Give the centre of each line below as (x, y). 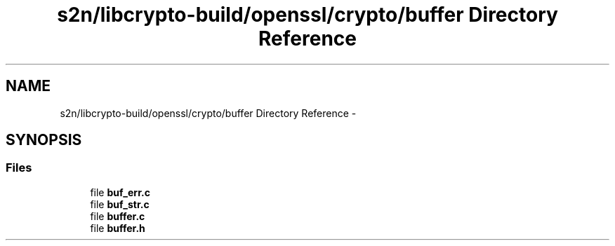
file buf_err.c (120, 192)
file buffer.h (118, 228)
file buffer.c (118, 216)
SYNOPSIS (44, 140)
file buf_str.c (120, 204)
